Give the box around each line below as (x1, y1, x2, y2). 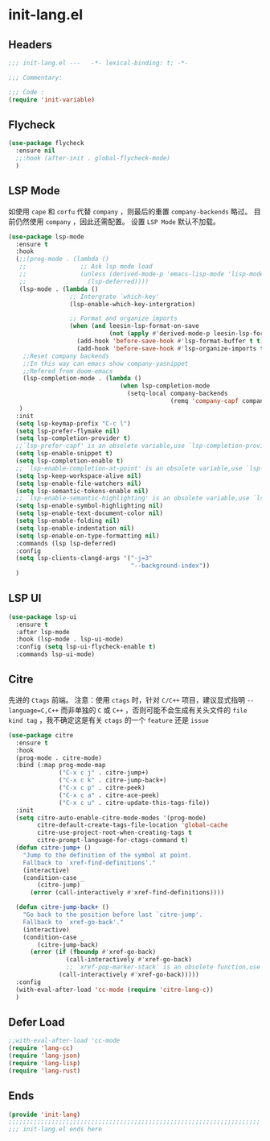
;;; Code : (8, 88, 45, 96)
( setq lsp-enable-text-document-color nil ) (15, 509, 163, 517)
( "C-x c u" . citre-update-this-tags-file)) (59, 799, 211, 807)
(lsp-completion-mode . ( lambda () (22, 375, 142, 383)
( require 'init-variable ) (8, 95, 95, 104)
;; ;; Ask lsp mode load (18, 263, 153, 271)
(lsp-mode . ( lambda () (18, 284, 99, 293)
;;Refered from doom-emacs (22, 367, 113, 375)
